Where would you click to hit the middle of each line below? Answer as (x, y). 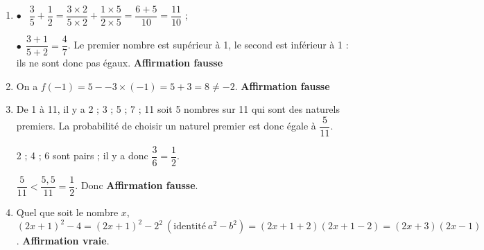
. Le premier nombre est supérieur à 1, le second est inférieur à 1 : (208, 45)
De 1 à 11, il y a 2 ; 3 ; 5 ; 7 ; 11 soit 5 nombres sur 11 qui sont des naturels (178, 109)
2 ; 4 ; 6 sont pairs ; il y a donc (82, 155)
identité (190, 227)
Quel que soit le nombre (67, 212)
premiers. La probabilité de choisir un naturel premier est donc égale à (166, 126)
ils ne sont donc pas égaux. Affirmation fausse (120, 63)
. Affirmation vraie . (63, 241)
